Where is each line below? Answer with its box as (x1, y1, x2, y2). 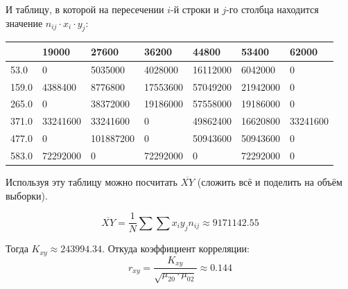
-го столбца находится (226, 2, 319, 16)
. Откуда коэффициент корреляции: (102, 241, 250, 256)
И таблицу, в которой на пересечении (6, 2, 164, 16)
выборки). (6, 188, 48, 202)
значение (6, 15, 43, 30)
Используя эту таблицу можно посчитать (6, 175, 177, 189)
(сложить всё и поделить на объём (197, 175, 342, 189)
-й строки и (170, 2, 219, 16)
